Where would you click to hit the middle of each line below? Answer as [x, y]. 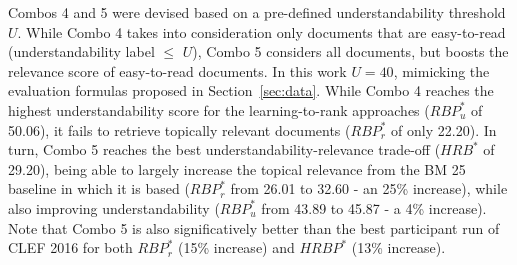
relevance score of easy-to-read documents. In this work [177, 70]
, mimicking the [441, 70]
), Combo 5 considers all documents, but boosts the [350, 51]
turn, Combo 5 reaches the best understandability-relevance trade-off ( [224, 149]
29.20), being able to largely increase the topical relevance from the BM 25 [237, 168]
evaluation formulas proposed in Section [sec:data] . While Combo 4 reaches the [251, 90]
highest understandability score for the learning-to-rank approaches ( [219, 109]
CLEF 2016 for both [70, 247]
